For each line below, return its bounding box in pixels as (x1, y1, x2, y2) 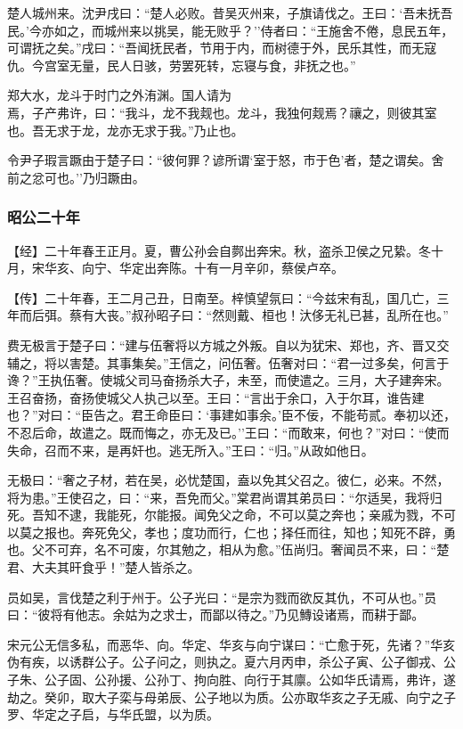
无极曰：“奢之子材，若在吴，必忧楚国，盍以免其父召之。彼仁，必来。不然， (7, 471, 450, 489)
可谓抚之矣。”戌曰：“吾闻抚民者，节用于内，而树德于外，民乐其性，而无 (7, 38, 425, 57)
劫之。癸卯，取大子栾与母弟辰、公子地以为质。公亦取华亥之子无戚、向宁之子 (7, 687, 456, 706)
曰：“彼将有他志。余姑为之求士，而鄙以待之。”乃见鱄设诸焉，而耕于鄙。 (7, 605, 425, 624)
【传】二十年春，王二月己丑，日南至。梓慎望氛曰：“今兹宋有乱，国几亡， (7, 288, 437, 307)
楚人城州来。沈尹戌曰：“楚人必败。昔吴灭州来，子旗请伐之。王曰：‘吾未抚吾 (7, 4, 453, 21)
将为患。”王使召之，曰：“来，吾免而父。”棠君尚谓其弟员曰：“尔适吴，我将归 (7, 487, 443, 506)
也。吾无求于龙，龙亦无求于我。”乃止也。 (7, 120, 244, 139)
